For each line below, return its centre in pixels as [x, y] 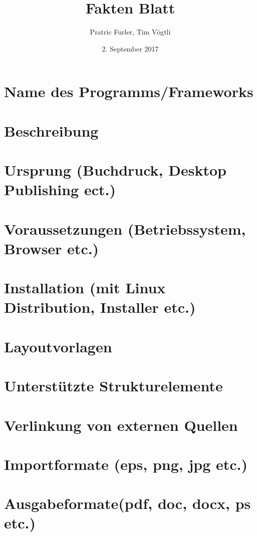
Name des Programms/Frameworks [129, 91]
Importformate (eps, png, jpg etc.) [126, 464]
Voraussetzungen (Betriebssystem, [125, 228]
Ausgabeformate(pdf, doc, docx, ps [127, 503]
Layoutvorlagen [58, 346]
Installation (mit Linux [85, 288]
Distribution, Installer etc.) [100, 307]
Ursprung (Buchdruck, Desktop [115, 170]
